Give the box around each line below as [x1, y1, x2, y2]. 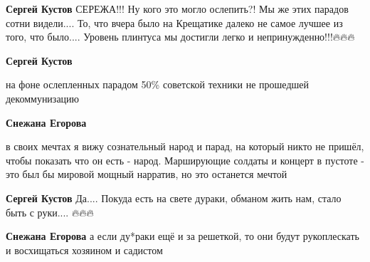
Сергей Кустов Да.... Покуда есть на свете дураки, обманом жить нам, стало [6, 190, 342, 205]
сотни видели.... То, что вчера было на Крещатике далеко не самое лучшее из [6, 15, 343, 30]
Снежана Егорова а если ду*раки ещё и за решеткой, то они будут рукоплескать [6, 229, 359, 243]
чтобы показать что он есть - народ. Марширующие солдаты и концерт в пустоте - [6, 152, 365, 167]
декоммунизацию [6, 90, 80, 105]
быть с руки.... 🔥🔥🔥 [6, 204, 94, 219]
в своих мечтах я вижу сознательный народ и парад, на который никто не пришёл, [6, 139, 364, 154]
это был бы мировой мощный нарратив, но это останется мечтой [6, 167, 287, 182]
